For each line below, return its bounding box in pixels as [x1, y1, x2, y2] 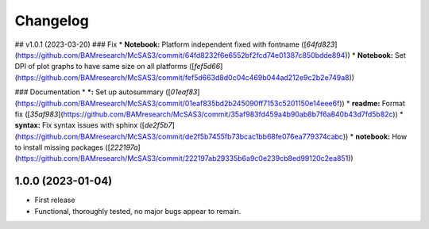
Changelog [14, 12, 89, 29]
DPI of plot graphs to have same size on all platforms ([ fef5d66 [14, 62, 221, 71]
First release [34, 195, 75, 205]
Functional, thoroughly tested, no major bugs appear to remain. [34, 206, 242, 216]
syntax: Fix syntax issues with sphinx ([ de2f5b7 [14, 120, 172, 130]
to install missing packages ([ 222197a [14, 143, 138, 152]
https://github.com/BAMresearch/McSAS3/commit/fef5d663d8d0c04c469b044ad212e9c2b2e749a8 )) [17, 72, 355, 82]
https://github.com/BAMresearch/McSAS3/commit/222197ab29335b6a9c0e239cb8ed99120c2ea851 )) [17, 154, 354, 163]
